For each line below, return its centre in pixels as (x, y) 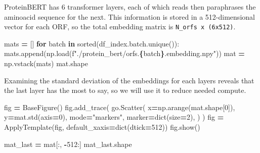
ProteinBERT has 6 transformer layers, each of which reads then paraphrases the (130, 7)
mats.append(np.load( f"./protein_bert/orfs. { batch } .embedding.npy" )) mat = (124, 53)
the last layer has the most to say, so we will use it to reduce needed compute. (125, 90)
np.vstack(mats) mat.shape (46, 63)
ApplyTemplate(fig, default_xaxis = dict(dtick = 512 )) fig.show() (102, 127)
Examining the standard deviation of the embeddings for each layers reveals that (129, 80)
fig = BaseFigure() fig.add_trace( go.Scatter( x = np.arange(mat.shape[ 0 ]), (120, 107)
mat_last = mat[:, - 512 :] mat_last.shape (68, 144)
